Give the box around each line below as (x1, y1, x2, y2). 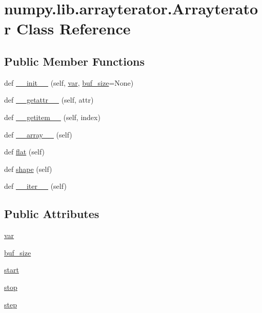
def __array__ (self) (4, 129, 72, 140)
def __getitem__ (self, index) (4, 111, 100, 122)
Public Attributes (4, 206, 99, 222)
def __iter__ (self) (4, 181, 67, 191)
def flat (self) (4, 146, 45, 157)
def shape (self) (4, 163, 52, 174)
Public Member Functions (4, 53, 145, 69)
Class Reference (16, 18, 131, 39)
